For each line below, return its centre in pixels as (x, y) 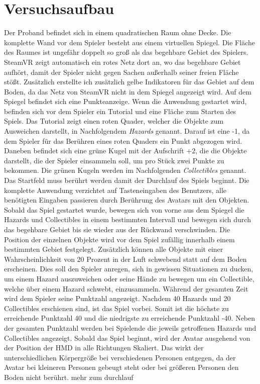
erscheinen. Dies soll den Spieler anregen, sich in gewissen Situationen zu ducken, (129, 269)
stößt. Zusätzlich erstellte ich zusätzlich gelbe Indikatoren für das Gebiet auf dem (129, 82)
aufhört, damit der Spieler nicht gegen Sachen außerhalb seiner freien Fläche (121, 72)
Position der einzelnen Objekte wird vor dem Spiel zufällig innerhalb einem (119, 239)
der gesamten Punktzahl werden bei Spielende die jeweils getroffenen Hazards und (130, 327)
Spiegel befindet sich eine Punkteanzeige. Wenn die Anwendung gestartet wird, (125, 101)
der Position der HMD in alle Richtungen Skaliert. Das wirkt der (104, 348)
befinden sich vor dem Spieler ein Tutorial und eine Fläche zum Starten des (120, 111)
